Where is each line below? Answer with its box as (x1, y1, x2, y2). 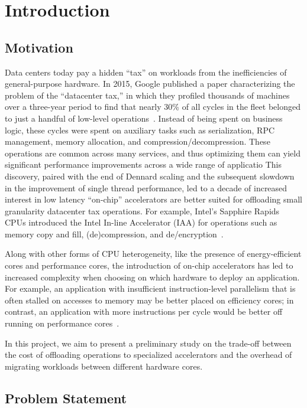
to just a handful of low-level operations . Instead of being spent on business (5, 112, 283, 124)
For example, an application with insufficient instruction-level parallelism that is (5, 282, 296, 295)
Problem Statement (5, 389, 127, 407)
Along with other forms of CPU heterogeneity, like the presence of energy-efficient (5, 247, 302, 260)
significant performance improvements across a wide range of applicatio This (5, 158, 282, 171)
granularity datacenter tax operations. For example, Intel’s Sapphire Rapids (5, 204, 280, 217)
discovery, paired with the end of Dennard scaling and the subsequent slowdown (5, 169, 295, 182)
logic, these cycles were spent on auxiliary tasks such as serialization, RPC (5, 123, 275, 136)
